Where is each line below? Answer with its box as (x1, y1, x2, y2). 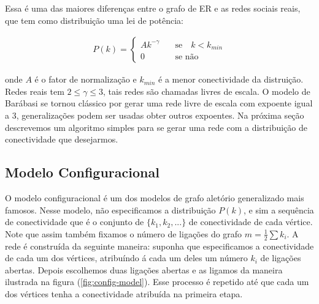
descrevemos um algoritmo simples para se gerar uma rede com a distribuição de (5, 120, 307, 133)
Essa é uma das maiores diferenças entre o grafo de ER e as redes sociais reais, (5, 2, 301, 14)
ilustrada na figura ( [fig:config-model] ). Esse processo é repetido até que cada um (5, 275, 309, 288)
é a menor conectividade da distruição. (158, 73, 304, 86)
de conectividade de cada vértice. (188, 215, 313, 228)
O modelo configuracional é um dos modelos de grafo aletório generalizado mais (5, 191, 304, 204)
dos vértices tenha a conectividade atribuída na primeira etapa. (5, 287, 243, 300)
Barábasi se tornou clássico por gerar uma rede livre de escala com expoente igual (5, 97, 313, 109)
